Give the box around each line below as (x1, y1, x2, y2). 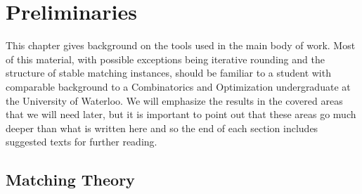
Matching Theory (6, 169, 135, 190)
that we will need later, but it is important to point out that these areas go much (6, 107, 356, 122)
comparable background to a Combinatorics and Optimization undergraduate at (6, 79, 351, 93)
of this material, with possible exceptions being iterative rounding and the (6, 51, 325, 66)
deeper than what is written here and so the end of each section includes (6, 120, 318, 135)
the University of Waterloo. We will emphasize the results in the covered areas (6, 93, 343, 108)
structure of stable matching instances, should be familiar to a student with (6, 65, 331, 80)
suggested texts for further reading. (6, 134, 157, 149)
